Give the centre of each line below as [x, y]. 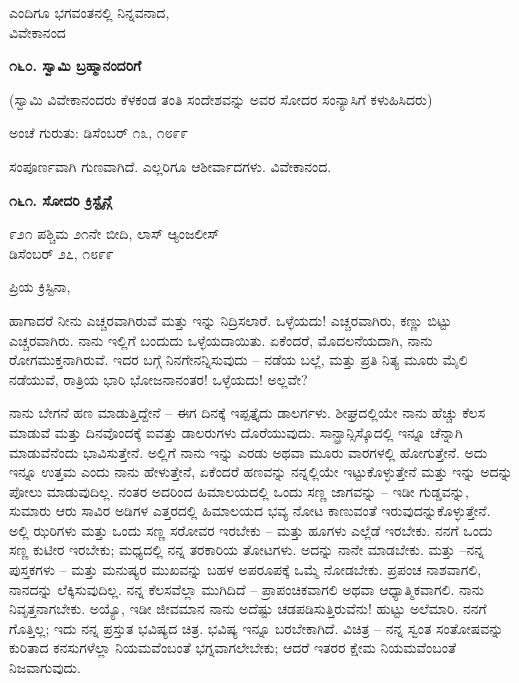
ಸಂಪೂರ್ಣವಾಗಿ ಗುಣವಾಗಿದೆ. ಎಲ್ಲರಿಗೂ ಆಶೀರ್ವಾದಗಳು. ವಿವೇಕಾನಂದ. [170, 165]
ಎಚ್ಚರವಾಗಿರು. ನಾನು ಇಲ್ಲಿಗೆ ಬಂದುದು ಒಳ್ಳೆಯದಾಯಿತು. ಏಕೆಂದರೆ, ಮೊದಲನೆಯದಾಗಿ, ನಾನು [221, 339]
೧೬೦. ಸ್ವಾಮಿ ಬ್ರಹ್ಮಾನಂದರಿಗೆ [75, 65]
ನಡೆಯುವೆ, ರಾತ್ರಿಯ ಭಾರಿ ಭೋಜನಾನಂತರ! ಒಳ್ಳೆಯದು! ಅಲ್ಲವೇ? [158, 378]
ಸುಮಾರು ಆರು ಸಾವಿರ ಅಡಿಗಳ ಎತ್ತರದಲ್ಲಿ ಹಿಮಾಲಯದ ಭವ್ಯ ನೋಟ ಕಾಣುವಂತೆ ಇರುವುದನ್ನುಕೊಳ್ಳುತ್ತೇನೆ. [250, 510]
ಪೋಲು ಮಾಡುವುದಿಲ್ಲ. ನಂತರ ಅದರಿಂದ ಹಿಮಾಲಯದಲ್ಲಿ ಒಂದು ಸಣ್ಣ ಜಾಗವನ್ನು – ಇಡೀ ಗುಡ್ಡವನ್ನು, [239, 490]
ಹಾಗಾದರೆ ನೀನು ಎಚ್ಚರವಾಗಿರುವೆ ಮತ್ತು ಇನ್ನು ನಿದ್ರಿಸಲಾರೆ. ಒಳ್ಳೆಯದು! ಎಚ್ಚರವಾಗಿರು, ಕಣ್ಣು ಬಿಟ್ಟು [230, 319]
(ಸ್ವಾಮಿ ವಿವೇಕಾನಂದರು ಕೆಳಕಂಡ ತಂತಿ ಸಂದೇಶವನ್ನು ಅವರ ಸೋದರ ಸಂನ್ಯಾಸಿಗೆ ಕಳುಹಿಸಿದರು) [221, 98]
